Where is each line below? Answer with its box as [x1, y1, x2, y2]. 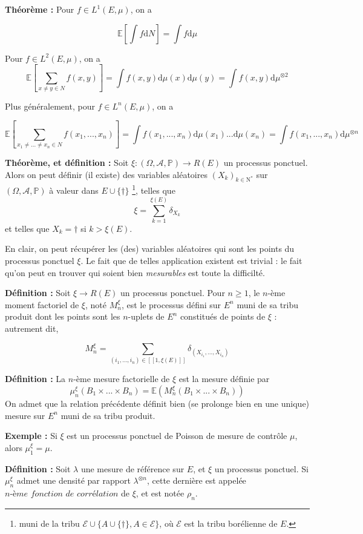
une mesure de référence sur [80, 462, 185, 475]
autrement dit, [5, 322, 59, 335]
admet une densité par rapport [16, 474, 131, 487]
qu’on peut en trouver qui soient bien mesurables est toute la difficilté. [5, 266, 265, 279]
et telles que [5, 222, 50, 234]
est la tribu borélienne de [184, 516, 278, 529]
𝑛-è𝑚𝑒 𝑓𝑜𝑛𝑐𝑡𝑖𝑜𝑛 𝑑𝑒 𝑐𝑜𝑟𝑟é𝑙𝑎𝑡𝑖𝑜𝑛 [5, 490, 119, 498]
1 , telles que [132, 182, 175, 197]
